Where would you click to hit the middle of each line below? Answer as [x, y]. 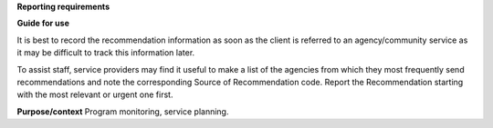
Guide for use [43, 24]
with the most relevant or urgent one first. [95, 94]
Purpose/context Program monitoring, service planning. [123, 111]
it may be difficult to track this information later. [106, 53]
